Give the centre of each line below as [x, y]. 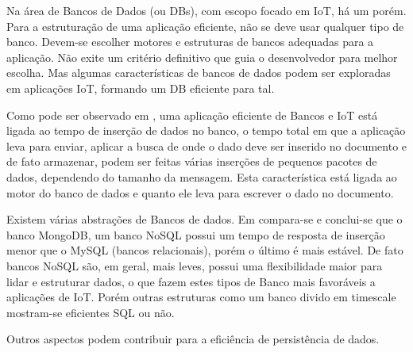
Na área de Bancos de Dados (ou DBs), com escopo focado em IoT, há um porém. [206, 10]
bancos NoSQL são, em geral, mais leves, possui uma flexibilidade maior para [195, 265]
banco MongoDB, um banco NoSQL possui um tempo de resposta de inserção [196, 234]
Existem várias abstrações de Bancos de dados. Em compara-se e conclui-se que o [205, 219]
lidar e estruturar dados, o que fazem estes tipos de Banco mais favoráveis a [191, 281]
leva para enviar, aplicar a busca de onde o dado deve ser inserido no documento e [207, 145]
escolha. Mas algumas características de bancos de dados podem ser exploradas [199, 73]
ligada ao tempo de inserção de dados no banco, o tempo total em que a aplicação [206, 130]
